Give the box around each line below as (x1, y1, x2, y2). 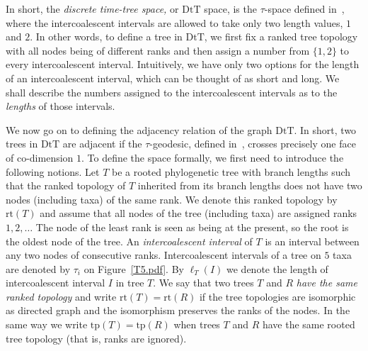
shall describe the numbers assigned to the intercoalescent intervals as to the (6, 84, 338, 99)
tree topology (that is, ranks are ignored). (6, 330, 187, 345)
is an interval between (265, 233, 360, 248)
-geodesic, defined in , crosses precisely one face (149, 136, 356, 151)
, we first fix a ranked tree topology (204, 29, 358, 44)
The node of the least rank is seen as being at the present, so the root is (35, 219, 349, 234)
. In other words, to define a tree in (30, 29, 183, 44)
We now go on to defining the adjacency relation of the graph (6, 122, 272, 137)
